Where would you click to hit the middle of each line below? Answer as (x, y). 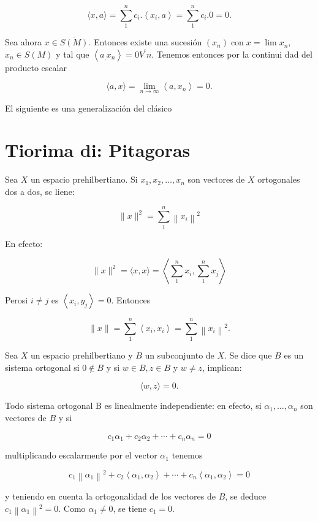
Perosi (17, 300)
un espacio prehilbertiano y (81, 355)
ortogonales (279, 179)
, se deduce (246, 496)
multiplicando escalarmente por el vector (81, 455)
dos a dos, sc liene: (40, 191)
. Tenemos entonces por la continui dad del (232, 54)
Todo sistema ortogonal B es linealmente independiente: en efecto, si (133, 405)
